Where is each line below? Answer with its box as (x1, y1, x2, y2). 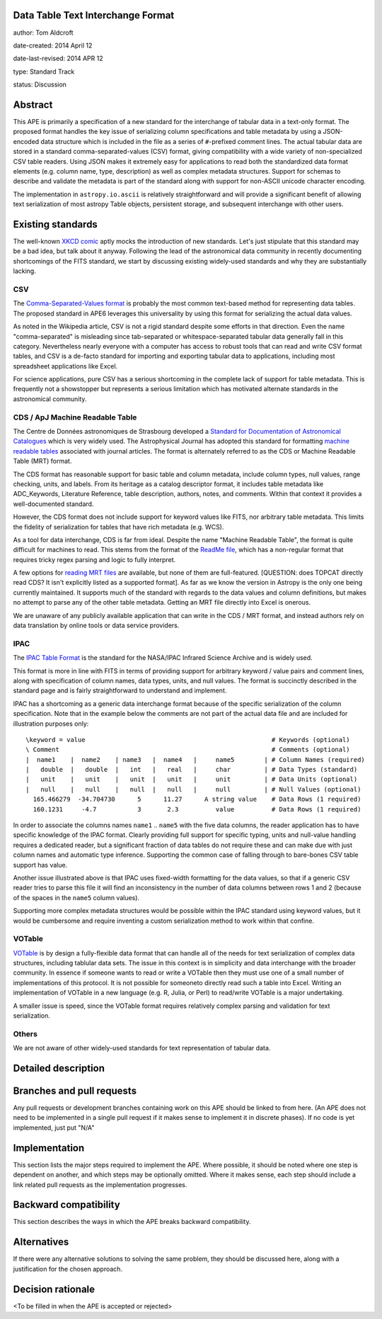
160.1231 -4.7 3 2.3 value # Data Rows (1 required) (33, 805, 361, 813)
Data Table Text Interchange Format (13, 9, 175, 21)
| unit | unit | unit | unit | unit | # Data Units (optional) (25, 775, 358, 783)
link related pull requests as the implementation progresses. (13, 1180, 187, 1189)
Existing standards (13, 218, 98, 230)
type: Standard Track (13, 67, 75, 76)
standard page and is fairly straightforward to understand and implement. (13, 686, 227, 695)
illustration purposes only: (13, 719, 89, 728)
